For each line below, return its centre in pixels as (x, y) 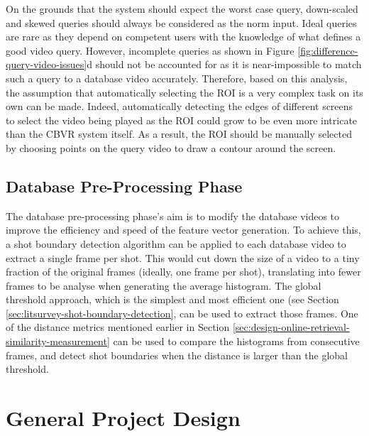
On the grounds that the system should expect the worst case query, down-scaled (182, 9)
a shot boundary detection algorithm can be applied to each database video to (176, 243)
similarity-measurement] (58, 341)
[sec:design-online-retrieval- (291, 327)
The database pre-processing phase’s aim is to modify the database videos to (173, 216)
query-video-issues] (46, 64)
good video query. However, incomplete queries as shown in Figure (150, 50)
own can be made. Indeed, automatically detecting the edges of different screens (180, 106)
